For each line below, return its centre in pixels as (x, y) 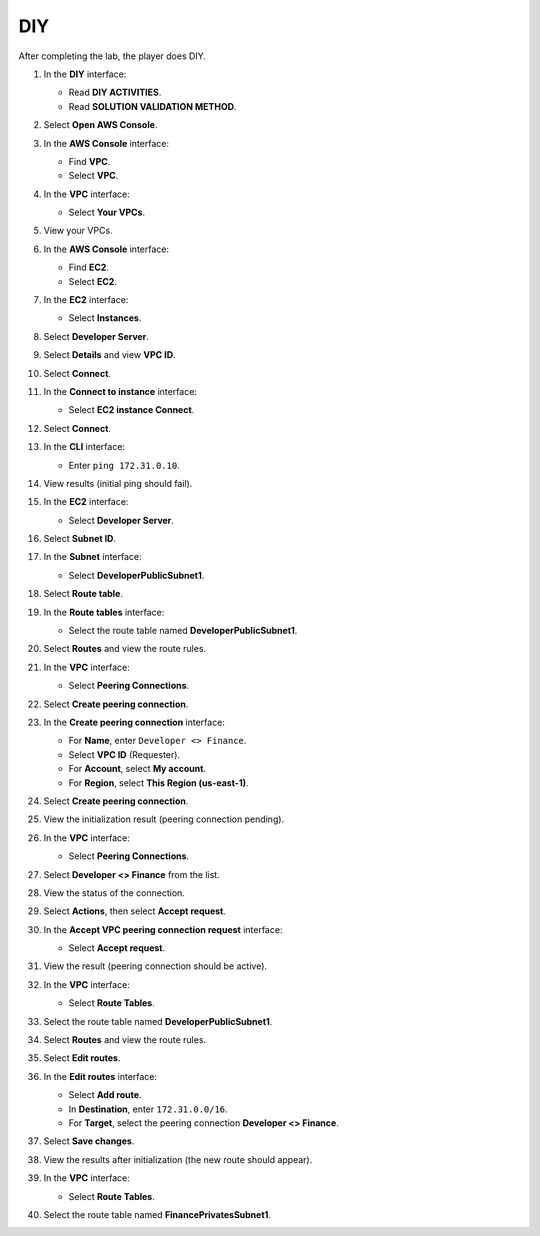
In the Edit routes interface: (100, 1076)
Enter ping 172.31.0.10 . (124, 465)
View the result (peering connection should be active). (155, 966)
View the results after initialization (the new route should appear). (178, 1159)
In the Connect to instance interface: (120, 391)
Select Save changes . (89, 1141)
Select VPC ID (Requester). (124, 754)
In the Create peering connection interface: (134, 722)
